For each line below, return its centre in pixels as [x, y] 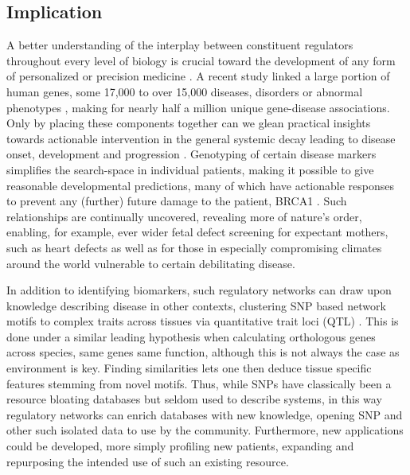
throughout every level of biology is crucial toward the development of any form [201, 60]
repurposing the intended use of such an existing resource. [148, 461]
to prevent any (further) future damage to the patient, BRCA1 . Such [177, 201]
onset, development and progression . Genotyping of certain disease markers [191, 154]
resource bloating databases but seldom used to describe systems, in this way [194, 399]
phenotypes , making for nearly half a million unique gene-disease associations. [198, 107]
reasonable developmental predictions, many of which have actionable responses [200, 185]
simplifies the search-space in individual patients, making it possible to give [190, 169]
